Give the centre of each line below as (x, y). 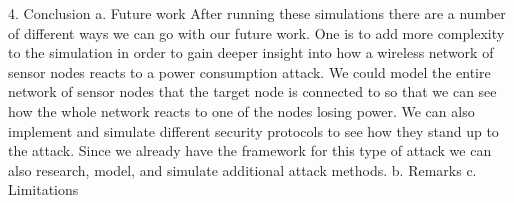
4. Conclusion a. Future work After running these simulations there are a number (257, 13)
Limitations (43, 189)
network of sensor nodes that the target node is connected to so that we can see (252, 91)
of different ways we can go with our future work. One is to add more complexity (256, 32)
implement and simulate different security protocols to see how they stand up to (253, 130)
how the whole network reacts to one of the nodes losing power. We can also (241, 110)
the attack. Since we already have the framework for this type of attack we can (250, 150)
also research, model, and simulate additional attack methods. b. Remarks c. (242, 169)
